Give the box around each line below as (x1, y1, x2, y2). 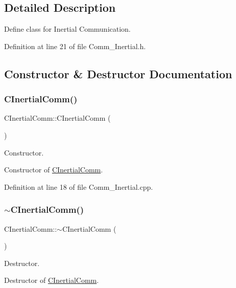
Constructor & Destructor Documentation (4, 65, 232, 81)
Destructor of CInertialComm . (4, 275, 99, 285)
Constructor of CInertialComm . (4, 164, 103, 175)
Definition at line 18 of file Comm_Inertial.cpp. (4, 181, 153, 192)
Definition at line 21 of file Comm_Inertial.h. (4, 40, 146, 51)
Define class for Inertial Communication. (4, 24, 131, 34)
